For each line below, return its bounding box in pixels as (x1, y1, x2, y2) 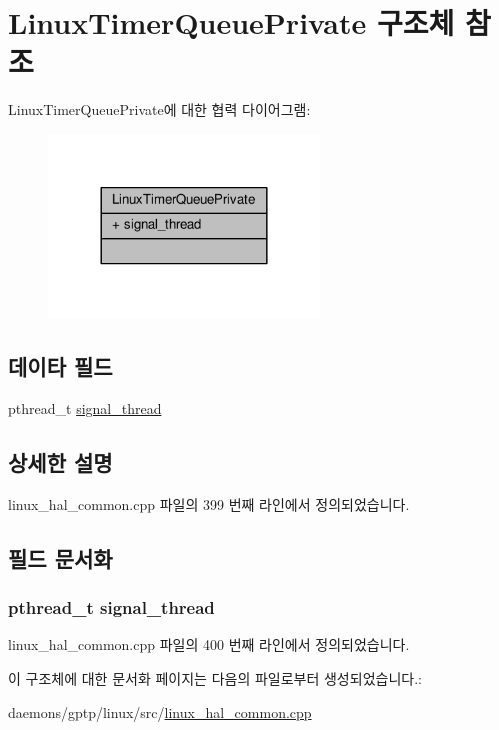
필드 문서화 (8, 542, 113, 573)
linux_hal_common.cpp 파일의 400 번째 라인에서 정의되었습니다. (8, 634, 410, 655)
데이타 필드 (8, 351, 113, 382)
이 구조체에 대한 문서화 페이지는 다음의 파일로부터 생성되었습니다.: (8, 667, 422, 688)
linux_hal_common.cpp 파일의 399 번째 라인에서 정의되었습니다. (8, 493, 410, 514)
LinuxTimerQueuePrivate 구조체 (8, 2, 455, 43)
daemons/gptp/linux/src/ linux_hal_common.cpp (8, 701, 312, 722)
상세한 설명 (8, 446, 113, 477)
